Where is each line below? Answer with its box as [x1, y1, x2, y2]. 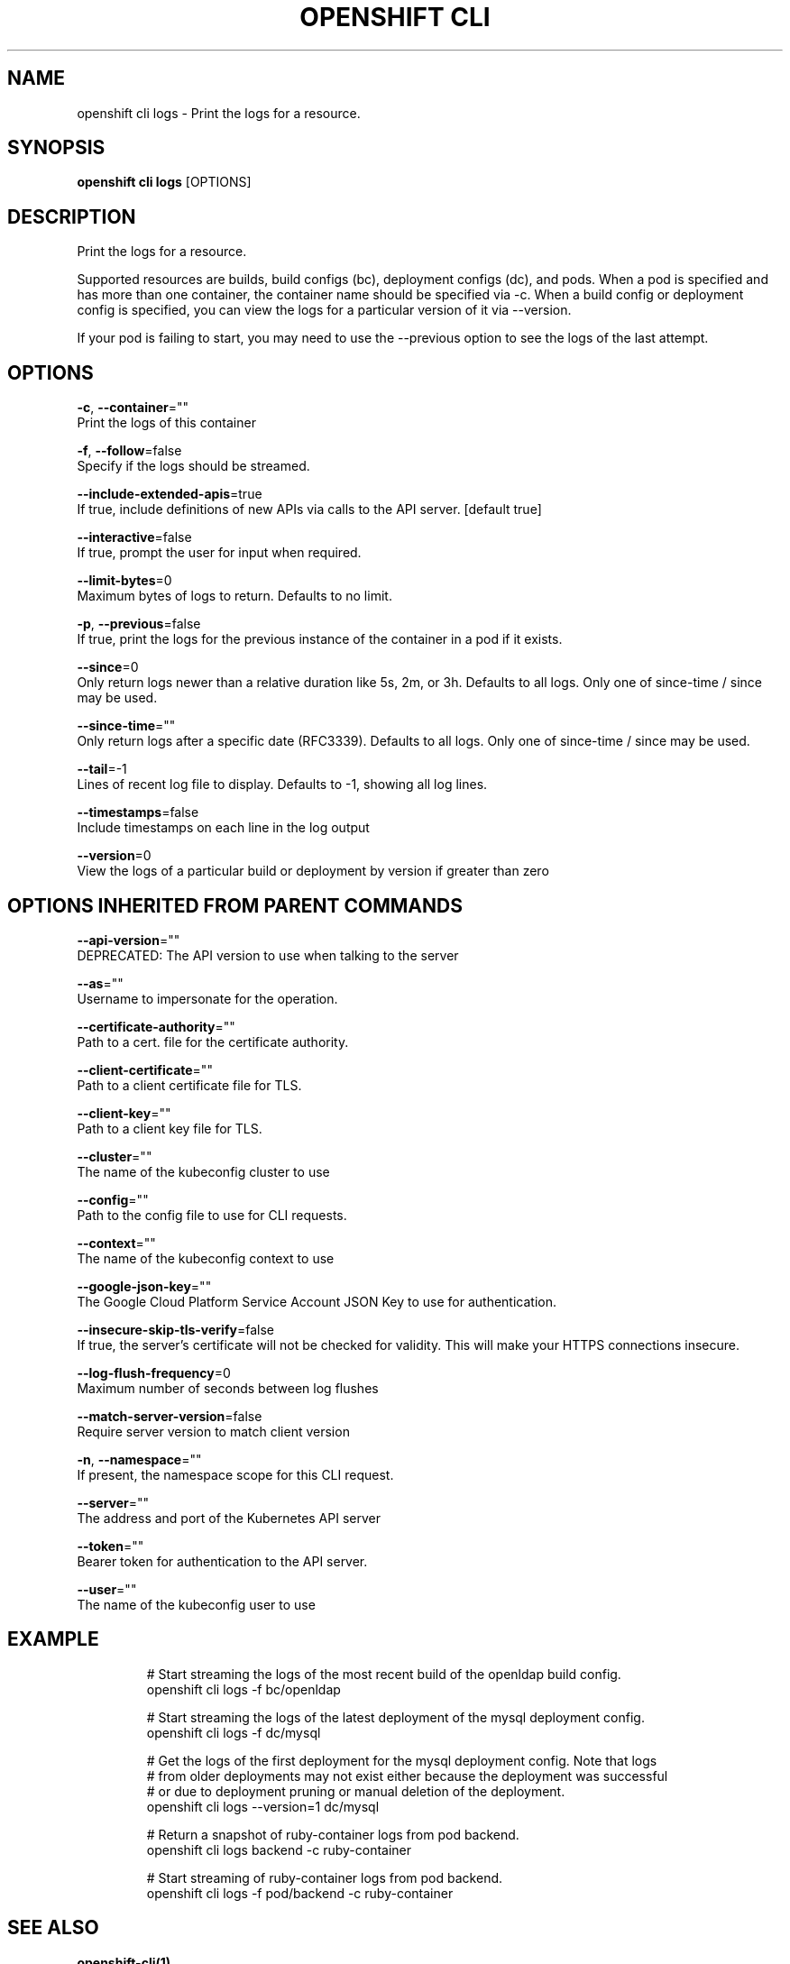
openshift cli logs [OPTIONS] [77, 174, 252, 190]
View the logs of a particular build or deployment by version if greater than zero [77, 863, 549, 879]
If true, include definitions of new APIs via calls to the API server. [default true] [77, 501, 542, 518]
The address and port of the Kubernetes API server [77, 1510, 381, 1526]
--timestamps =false [77, 804, 199, 821]
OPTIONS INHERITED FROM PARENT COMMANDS [7, 894, 463, 917]
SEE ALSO [7, 1916, 99, 1940]
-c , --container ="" [77, 399, 188, 416]
